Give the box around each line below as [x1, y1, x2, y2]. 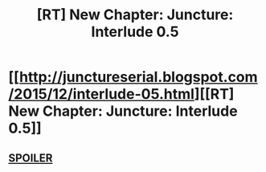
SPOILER [8, 151, 53, 165]
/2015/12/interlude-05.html [8, 85, 195, 104]
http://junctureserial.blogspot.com [18, 68, 259, 86]
